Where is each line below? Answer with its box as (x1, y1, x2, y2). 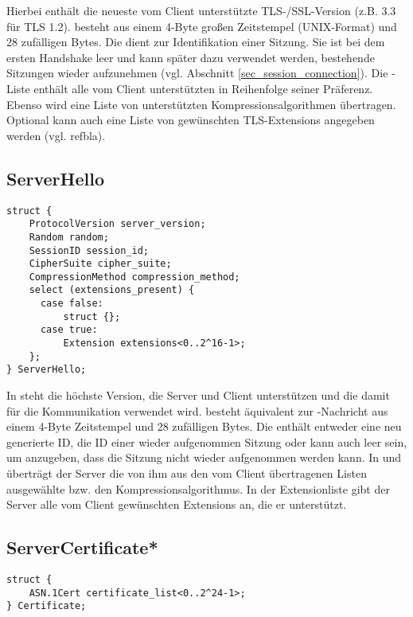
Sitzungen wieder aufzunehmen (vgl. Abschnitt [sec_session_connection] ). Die (6, 64, 388, 81)
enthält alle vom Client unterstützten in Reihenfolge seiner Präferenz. (33, 80, 373, 96)
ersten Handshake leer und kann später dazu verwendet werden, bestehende (6, 49, 375, 65)
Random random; (29, 231, 109, 243)
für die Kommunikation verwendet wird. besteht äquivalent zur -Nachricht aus (6, 402, 388, 419)
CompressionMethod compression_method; (29, 271, 240, 283)
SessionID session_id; (29, 244, 149, 256)
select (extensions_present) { (29, 284, 195, 296)
